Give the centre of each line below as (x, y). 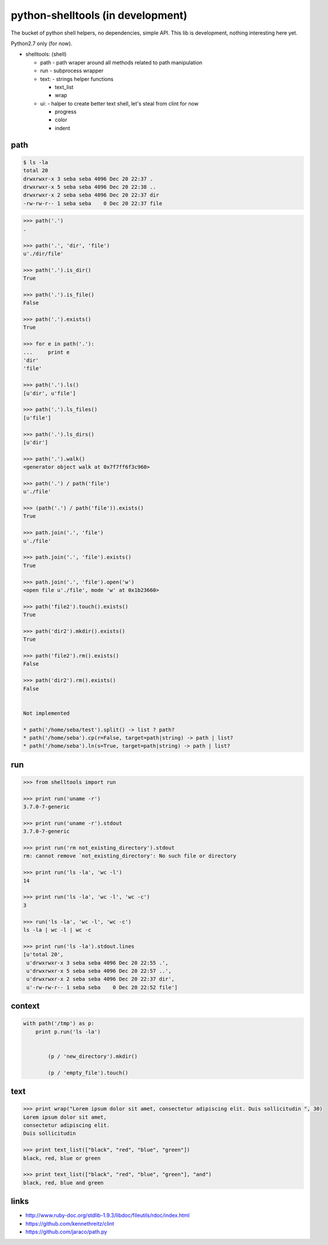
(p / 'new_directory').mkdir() (93, 1056)
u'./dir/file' (43, 253)
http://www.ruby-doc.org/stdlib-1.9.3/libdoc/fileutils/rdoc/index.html (107, 1215)
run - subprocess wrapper (72, 71)
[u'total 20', (43, 955)
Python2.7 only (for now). (42, 43)
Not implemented (47, 713)
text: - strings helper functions (77, 79)
